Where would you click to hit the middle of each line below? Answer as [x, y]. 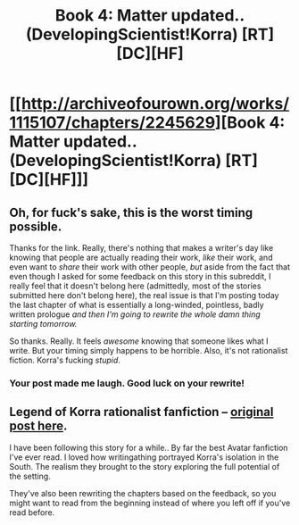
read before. [32, 512]
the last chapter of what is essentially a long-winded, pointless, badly [137, 305]
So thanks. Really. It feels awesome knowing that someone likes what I [139, 341]
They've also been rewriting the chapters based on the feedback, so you [143, 493]
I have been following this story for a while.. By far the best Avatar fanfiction [149, 447]
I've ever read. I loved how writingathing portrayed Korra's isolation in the [144, 457]
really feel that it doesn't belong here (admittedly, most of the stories [135, 286]
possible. [36, 226]
